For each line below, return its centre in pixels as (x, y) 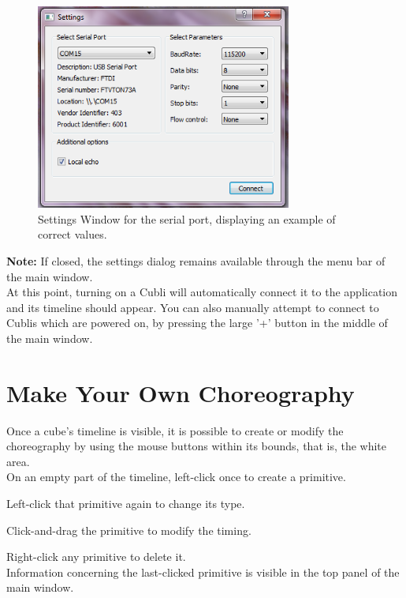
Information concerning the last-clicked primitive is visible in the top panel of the (203, 572)
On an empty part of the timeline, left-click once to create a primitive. (176, 477)
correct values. (73, 234)
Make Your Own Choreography (181, 392)
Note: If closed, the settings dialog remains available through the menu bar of (196, 260)
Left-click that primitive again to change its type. (126, 503)
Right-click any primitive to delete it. (96, 557)
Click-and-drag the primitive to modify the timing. (129, 530)
